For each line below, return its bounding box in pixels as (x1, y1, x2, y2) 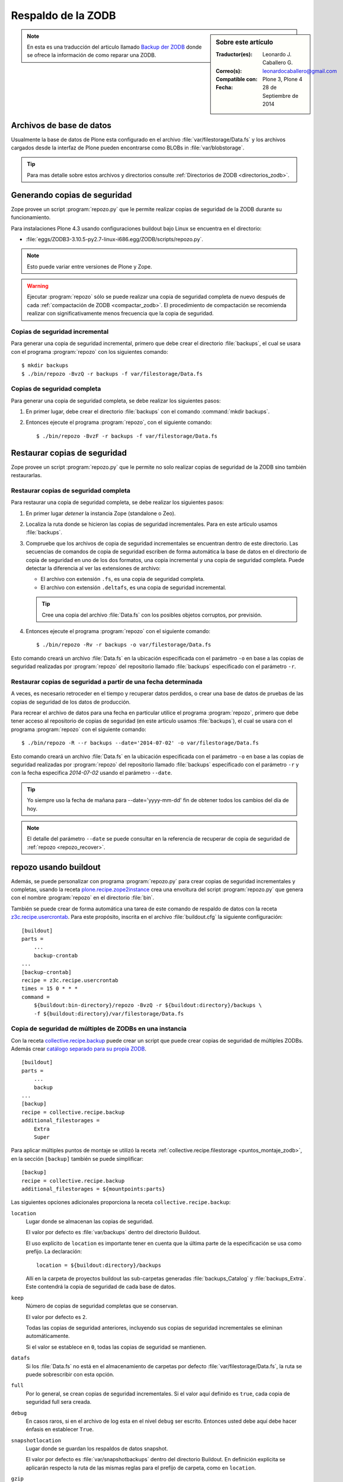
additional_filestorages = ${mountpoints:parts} (21, 1186, 165, 1192)
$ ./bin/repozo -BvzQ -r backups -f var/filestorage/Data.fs (21, 370, 203, 377)
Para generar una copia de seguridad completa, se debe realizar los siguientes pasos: (11, 397, 221, 404)
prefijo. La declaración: (25, 1248, 82, 1255)
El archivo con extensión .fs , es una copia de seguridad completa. (40, 576, 205, 583)
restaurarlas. (11, 472, 42, 479)
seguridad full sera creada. (25, 1398, 92, 1406)
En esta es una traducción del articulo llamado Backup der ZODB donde (27, 43, 202, 50)
